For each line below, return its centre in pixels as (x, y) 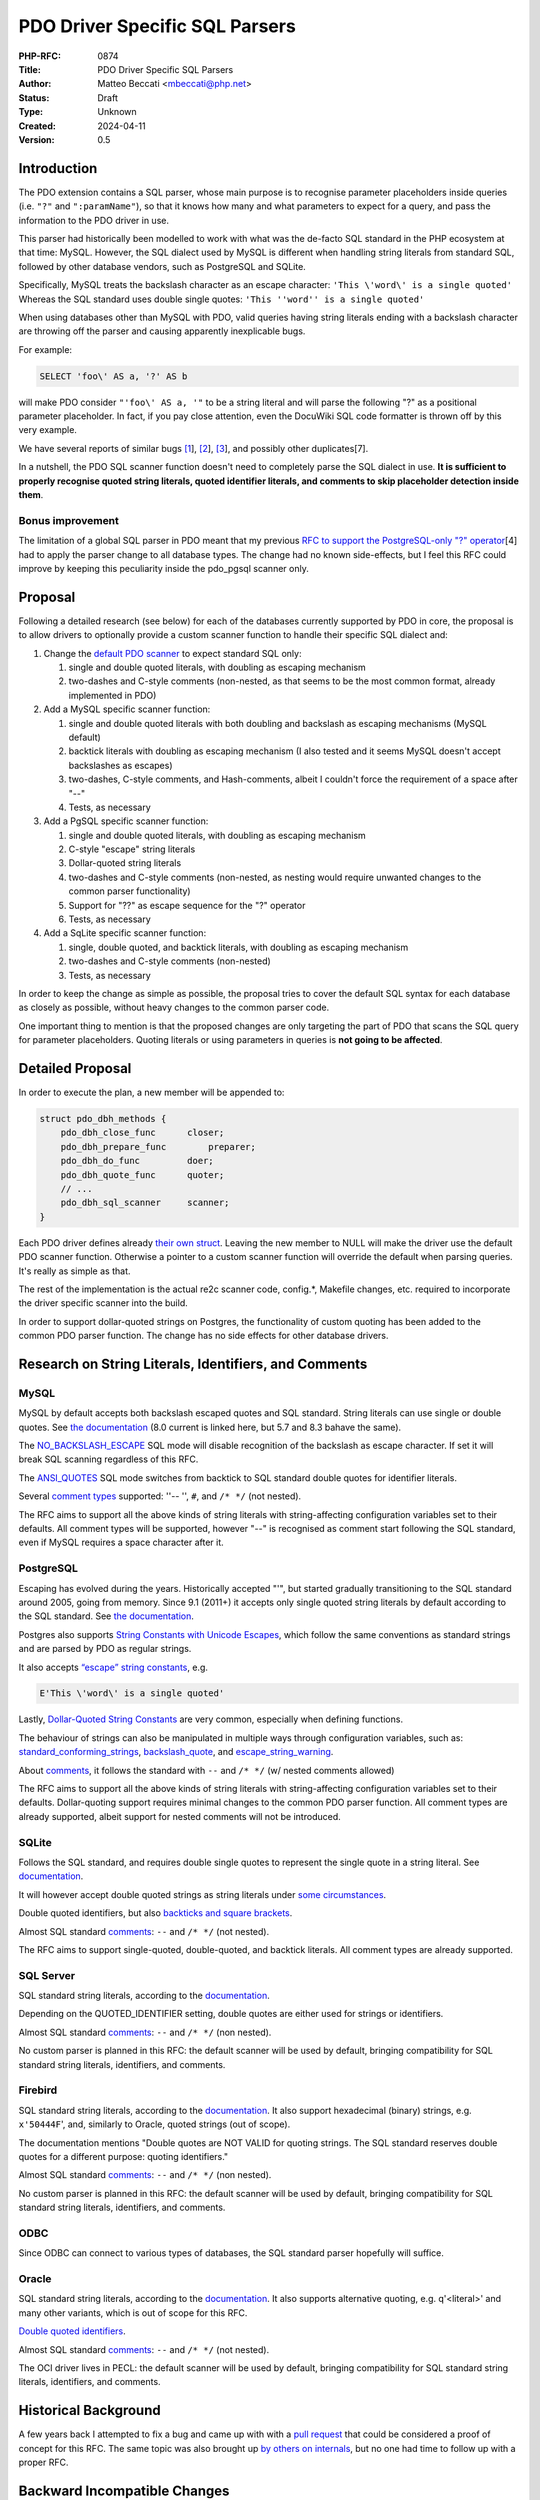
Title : (30, 69)
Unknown (117, 112)
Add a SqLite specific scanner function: (125, 933)
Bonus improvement (69, 520)
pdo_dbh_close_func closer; (142, 1133)
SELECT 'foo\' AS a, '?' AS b (113, 376)
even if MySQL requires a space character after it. (121, 1542)
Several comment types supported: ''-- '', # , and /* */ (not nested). (160, 1496)
